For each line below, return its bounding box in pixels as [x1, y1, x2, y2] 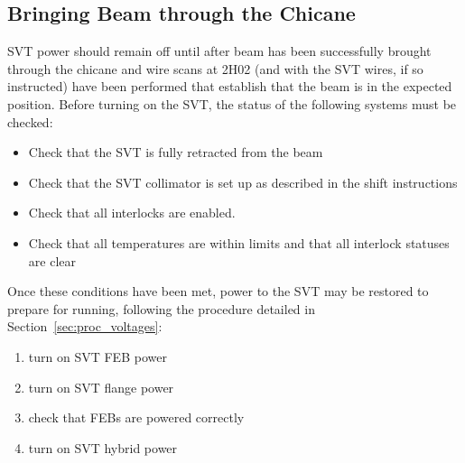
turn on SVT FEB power [28, 347, 167, 366]
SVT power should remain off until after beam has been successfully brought [7, 42, 432, 60]
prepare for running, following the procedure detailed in [7, 299, 315, 318]
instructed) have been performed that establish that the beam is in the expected [7, 77, 452, 96]
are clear [28, 251, 76, 270]
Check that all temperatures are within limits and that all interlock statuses [28, 233, 450, 252]
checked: [7, 112, 53, 131]
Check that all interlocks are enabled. [28, 203, 236, 222]
